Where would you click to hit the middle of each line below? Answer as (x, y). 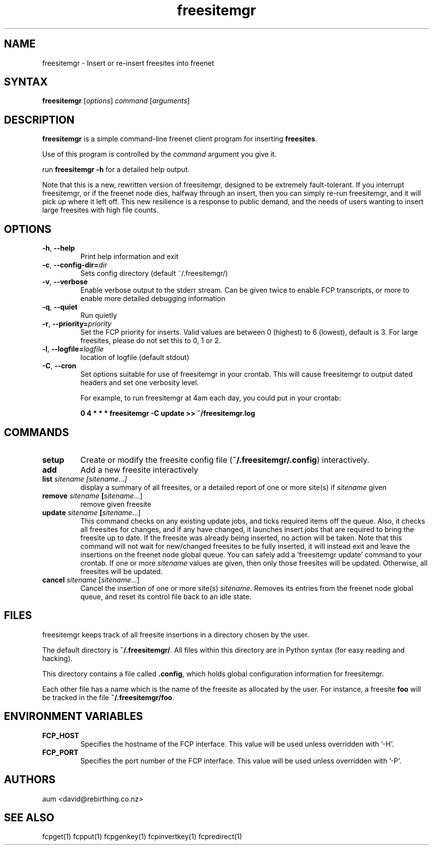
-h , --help (59, 248)
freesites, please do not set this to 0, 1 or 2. (151, 341)
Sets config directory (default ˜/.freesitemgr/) (154, 273)
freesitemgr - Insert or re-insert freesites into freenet (128, 63)
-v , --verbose (65, 282)
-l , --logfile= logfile (73, 349)
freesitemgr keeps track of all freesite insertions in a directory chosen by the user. (176, 634)
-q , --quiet (60, 307)
